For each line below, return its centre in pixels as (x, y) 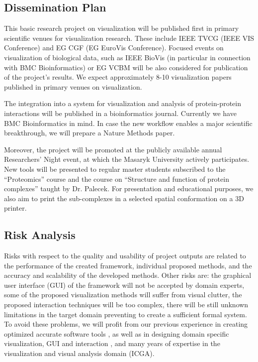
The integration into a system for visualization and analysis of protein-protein (123, 103)
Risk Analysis (40, 235)
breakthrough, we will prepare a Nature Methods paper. (89, 133)
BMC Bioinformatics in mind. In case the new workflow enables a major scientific (128, 123)
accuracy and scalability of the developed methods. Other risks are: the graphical (128, 275)
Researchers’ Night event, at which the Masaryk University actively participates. (127, 159)
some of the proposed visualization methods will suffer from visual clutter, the (123, 295)
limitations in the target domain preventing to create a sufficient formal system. (126, 314)
